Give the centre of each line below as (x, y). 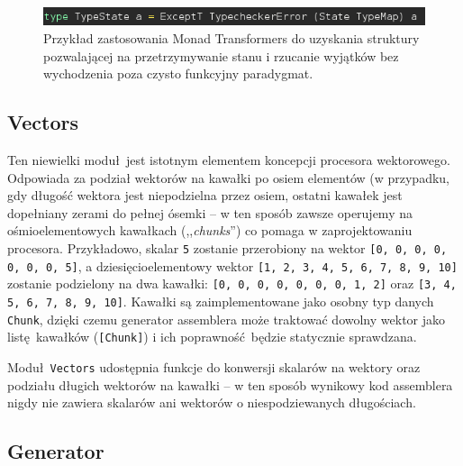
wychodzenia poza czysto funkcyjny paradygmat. (178, 73)
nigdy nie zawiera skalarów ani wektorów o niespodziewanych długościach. (212, 402)
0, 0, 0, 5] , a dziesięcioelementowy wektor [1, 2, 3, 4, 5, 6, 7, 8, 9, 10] (232, 265)
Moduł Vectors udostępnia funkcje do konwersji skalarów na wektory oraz (214, 366)
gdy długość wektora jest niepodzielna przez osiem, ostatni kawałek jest (205, 195)
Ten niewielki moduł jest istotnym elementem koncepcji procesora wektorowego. (229, 159)
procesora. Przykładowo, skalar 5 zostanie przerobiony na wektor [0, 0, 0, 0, (227, 247)
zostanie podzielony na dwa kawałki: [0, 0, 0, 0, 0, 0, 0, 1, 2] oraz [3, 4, (232, 283)
